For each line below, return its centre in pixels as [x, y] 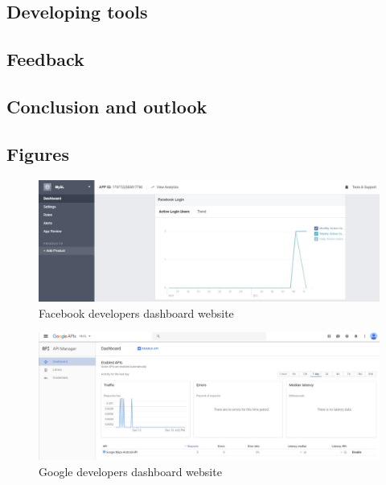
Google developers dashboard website [130, 471]
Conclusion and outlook [107, 106]
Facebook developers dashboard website [136, 312]
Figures [38, 153]
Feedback [45, 59]
